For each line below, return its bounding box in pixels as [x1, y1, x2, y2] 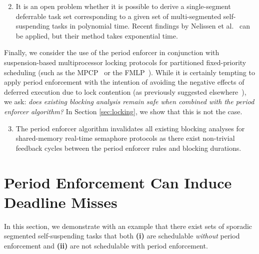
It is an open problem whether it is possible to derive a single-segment [15, 1, 231, 11]
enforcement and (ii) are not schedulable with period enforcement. [4, 240, 208, 250]
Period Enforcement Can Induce [4, 172, 232, 192]
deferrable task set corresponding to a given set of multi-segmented [15, 11, 221, 21]
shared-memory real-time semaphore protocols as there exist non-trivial [15, 133, 235, 143]
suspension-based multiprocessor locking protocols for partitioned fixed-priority [4, 57, 246, 67]
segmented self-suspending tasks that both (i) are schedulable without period [4, 230, 240, 241]
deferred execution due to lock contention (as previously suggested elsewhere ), [4, 86, 246, 97]
